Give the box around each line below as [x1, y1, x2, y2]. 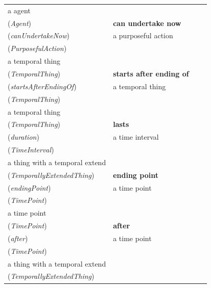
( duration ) [8, 132, 39, 142]
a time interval [113, 132, 159, 142]
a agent [8, 5, 31, 15]
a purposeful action [113, 30, 173, 41]
